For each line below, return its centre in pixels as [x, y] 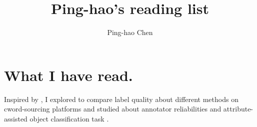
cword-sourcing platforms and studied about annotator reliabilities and [113, 109]
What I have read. [68, 75]
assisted [16, 118]
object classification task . [69, 118]
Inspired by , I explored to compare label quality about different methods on [121, 99]
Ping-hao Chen [130, 32]
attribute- [238, 109]
